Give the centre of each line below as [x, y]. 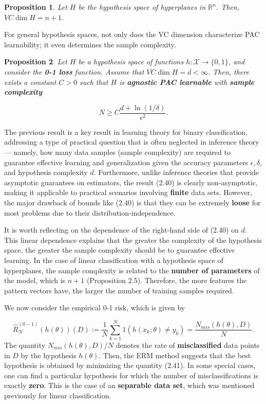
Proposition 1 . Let [36, 7]
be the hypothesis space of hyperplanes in [142, 7]
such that [94, 82]
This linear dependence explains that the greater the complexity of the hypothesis [133, 240]
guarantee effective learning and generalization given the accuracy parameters [126, 162]
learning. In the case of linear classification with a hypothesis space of [114, 260]
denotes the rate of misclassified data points [188, 345]
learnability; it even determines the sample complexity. [90, 44]
